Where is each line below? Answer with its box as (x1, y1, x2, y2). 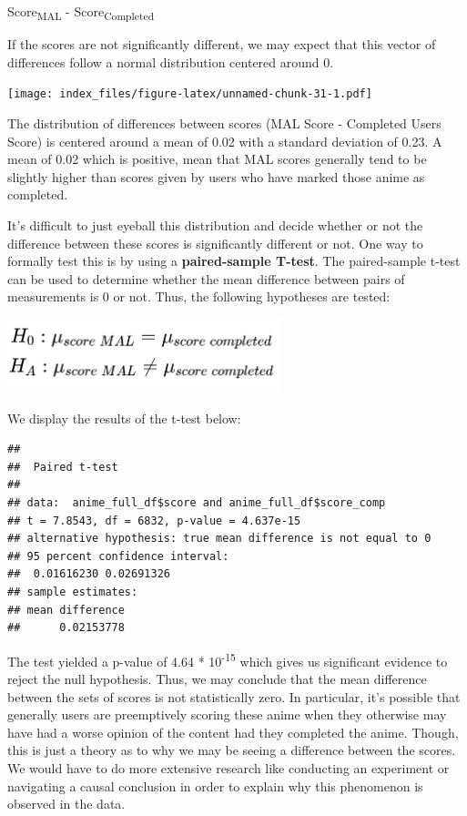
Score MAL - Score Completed (7, 2, 155, 23)
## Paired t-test (7, 460, 118, 474)
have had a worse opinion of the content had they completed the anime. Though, (7, 722, 459, 741)
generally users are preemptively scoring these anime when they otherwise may (7, 705, 447, 724)
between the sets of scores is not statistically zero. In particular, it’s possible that (7, 687, 461, 706)
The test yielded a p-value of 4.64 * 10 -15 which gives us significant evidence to (7, 648, 448, 670)
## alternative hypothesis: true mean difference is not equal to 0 (7, 532, 431, 546)
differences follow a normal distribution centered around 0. (7, 52, 334, 71)
